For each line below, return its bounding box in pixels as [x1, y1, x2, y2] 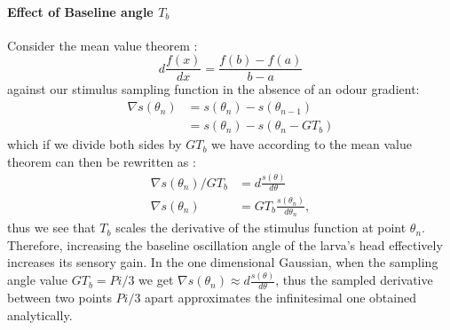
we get [138, 271, 174, 289]
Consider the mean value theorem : [7, 35, 198, 54]
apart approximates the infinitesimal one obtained [145, 287, 416, 306]
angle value [7, 271, 68, 289]
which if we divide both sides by [7, 135, 182, 153]
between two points [7, 287, 112, 306]
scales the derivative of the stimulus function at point [115, 218, 407, 237]
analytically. [7, 305, 73, 324]
